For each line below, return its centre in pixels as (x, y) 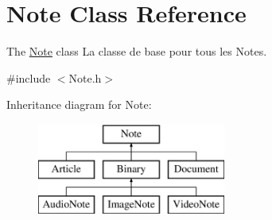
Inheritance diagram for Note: (79, 104)
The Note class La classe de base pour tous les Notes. (137, 51)
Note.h (85, 77)
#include (29, 77)
